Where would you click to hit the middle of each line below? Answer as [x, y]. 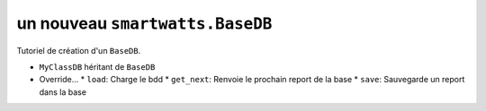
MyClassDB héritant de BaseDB [97, 66]
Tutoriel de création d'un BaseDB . [79, 50]
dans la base [63, 92]
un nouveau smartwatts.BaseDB [144, 23]
